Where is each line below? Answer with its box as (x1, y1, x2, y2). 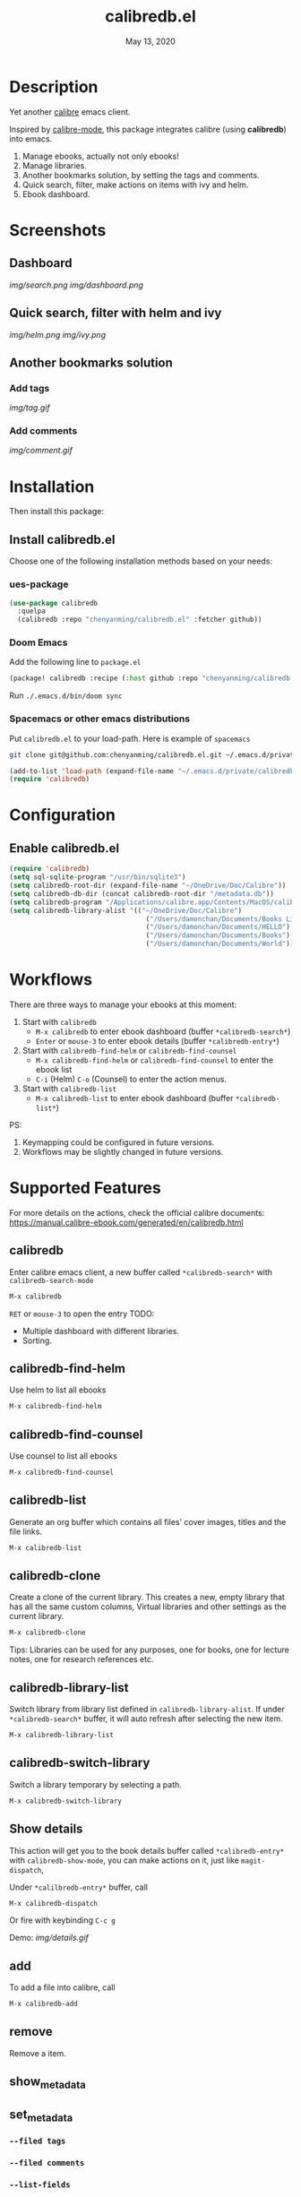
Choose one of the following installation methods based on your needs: (9, 556, 273, 566)
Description (9, 76, 99, 97)
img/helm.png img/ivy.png (9, 329, 106, 340)
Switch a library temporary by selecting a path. (9, 1779, 182, 1789)
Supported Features (9, 1178, 161, 1198)
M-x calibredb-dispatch (9, 1899, 99, 1908)
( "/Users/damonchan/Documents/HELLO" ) (145, 923, 291, 932)
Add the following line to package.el (9, 657, 142, 668)
